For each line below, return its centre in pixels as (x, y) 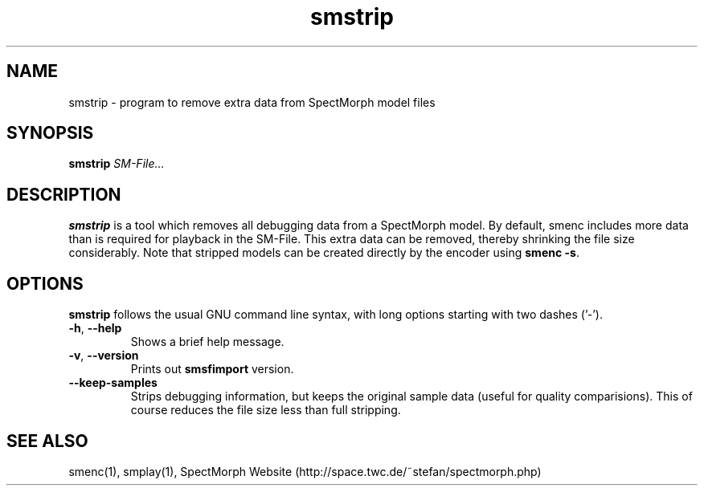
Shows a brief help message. (207, 342)
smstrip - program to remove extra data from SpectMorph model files (252, 102)
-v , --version (104, 356)
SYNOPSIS (50, 133)
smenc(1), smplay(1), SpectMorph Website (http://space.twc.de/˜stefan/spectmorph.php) (305, 471)
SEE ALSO (47, 441)
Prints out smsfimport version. (212, 369)
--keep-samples (113, 383)
